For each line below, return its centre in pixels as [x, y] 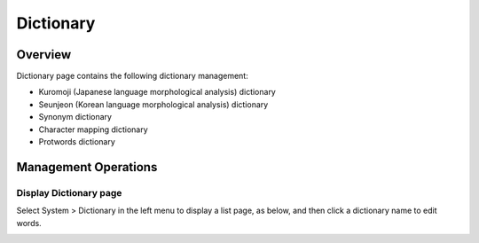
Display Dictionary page [69, 192]
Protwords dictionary [77, 142]
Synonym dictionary [75, 117]
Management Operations [87, 167]
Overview [44, 55]
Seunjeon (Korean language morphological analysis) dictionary [153, 104]
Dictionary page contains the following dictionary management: [132, 76]
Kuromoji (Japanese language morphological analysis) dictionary [157, 92]
